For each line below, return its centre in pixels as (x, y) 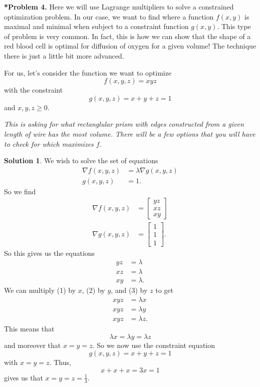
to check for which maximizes (49, 143)
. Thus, (60, 362)
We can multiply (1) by (40, 290)
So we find (20, 191)
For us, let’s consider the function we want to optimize (88, 72)
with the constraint (34, 90)
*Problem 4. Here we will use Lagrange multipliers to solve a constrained (119, 7)
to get (164, 290)
